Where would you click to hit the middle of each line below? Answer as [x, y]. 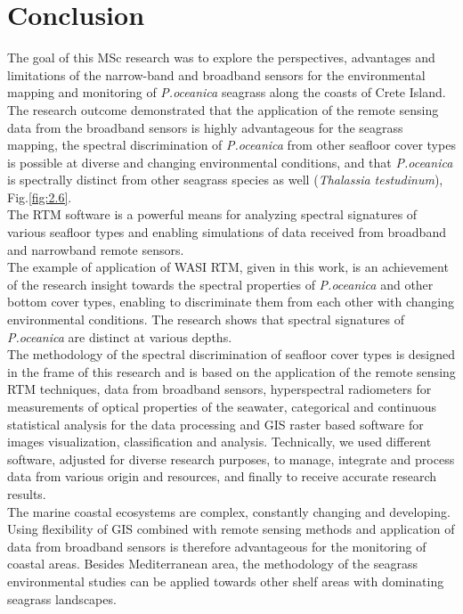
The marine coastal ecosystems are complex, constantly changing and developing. [229, 511]
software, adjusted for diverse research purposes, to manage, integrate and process [231, 458]
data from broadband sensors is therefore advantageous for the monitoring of [217, 546]
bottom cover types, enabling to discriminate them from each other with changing [231, 302]
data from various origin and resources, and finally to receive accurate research [222, 476]
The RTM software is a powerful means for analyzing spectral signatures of [212, 214]
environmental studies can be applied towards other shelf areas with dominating [226, 581]
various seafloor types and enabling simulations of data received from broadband [227, 232]
